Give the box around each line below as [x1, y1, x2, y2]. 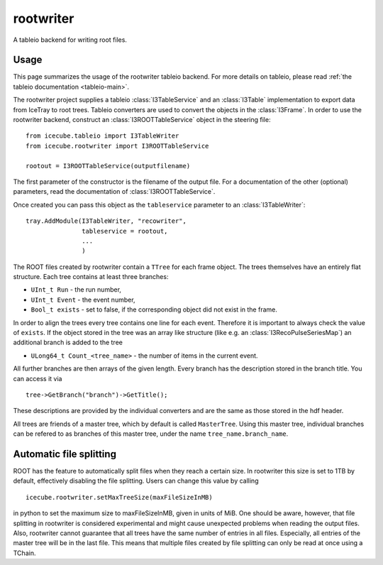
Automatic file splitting [13, 448, 117, 460]
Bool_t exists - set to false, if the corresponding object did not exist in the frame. [30, 305, 278, 314]
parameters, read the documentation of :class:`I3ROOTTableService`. [13, 187, 216, 196]
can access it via [13, 374, 62, 383]
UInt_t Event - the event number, [30, 295, 135, 304]
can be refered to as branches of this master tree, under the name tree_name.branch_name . [13, 429, 289, 438]
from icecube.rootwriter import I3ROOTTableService [26, 142, 209, 150]
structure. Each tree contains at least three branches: [13, 273, 169, 281]
